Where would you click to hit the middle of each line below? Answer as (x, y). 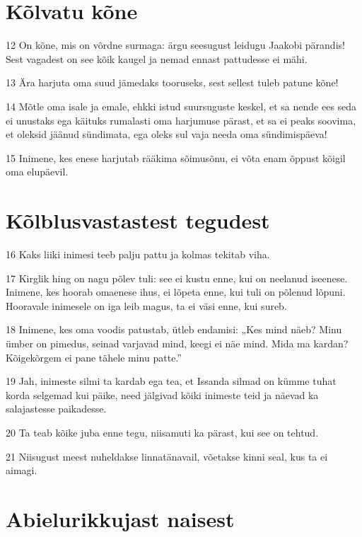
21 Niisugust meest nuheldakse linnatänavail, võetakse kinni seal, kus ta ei (167, 456)
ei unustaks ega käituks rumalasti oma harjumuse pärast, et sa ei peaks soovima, (181, 120)
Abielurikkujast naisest (120, 518)
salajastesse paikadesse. (56, 409)
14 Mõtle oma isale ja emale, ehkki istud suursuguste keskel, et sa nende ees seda (181, 106)
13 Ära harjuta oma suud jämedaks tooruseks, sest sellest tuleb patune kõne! (172, 82)
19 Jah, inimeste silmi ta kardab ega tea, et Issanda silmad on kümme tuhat (171, 381)
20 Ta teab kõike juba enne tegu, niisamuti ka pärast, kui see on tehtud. (162, 432)
